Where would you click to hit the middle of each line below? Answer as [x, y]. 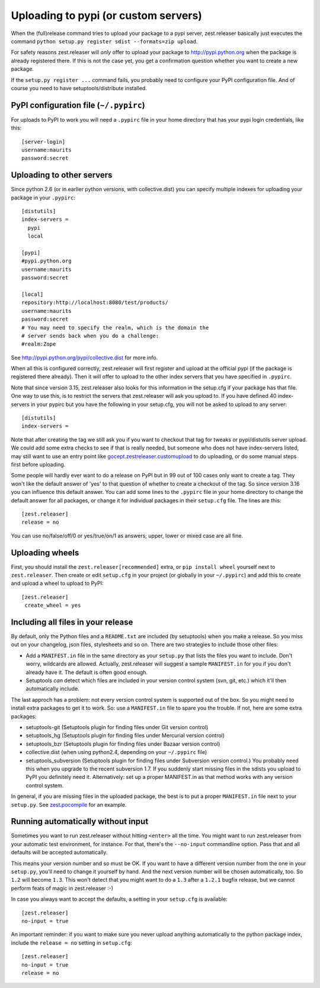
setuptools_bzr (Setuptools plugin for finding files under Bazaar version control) [123, 744]
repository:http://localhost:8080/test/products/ [95, 303]
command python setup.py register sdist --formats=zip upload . [104, 41]
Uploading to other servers [62, 175]
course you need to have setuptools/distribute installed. [79, 88]
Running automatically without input [80, 821]
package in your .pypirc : [43, 197]
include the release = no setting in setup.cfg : [72, 943]
